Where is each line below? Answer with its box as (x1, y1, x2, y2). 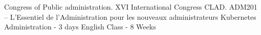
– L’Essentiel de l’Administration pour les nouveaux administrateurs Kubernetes (4, 11, 256, 22)
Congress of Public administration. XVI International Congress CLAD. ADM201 (4, 2, 257, 12)
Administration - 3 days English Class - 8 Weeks (4, 21, 156, 32)
